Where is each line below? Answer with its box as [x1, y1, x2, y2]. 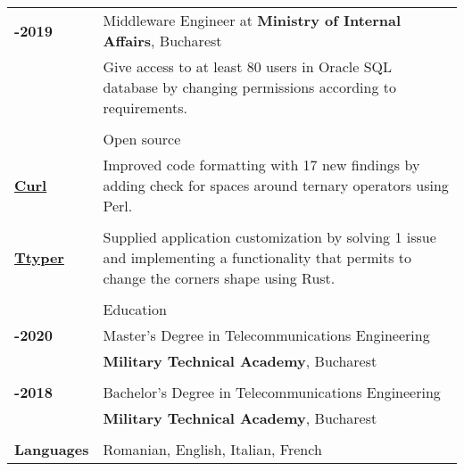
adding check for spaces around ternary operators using [103, 175, 449, 195]
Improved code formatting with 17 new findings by [103, 154, 420, 175]
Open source [103, 128, 181, 149]
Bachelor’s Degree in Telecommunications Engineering [103, 382, 441, 402]
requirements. [103, 97, 187, 118]
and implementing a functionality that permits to [103, 247, 412, 268]
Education [103, 299, 167, 319]
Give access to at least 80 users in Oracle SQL [103, 56, 392, 77]
